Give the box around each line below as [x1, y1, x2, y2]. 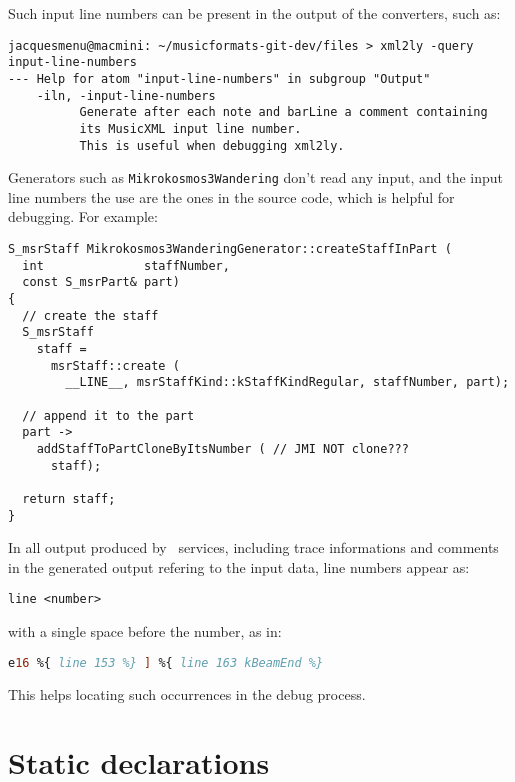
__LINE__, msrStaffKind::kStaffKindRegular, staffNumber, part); [65, 375, 510, 390]
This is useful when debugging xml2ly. [79, 138, 345, 153]
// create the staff [22, 308, 159, 323]
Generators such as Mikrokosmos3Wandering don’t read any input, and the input [8, 167, 504, 188]
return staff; [22, 491, 116, 506]
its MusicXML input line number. [79, 121, 302, 136]
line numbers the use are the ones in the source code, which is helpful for [8, 186, 455, 207]
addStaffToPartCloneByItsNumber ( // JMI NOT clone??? [36, 441, 409, 456]
